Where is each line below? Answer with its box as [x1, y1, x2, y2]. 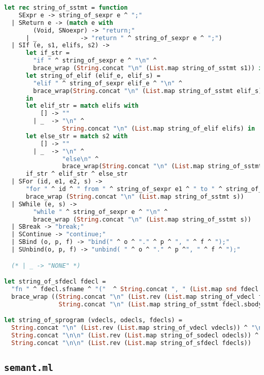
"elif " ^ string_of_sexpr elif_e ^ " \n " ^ [33, 79, 182, 87]
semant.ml [4, 362, 53, 373]
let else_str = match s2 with [25, 132, 128, 140]
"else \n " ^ [62, 155, 99, 163]
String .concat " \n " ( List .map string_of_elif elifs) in [62, 125, 255, 132]
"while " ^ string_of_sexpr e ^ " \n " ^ [33, 208, 168, 215]
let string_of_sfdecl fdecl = [4, 278, 106, 286]
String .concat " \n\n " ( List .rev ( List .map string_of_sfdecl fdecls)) [11, 339, 251, 347]
